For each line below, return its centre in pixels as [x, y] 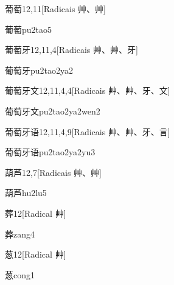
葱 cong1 [20, 274]
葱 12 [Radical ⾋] [36, 254]
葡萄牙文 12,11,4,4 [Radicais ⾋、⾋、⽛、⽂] [88, 90]
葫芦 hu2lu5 [26, 193]
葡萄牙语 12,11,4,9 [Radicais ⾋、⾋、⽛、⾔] [88, 131]
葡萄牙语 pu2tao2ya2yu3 [50, 152]
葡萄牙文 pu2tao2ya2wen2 [53, 111]
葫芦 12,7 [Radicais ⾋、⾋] [53, 172]
